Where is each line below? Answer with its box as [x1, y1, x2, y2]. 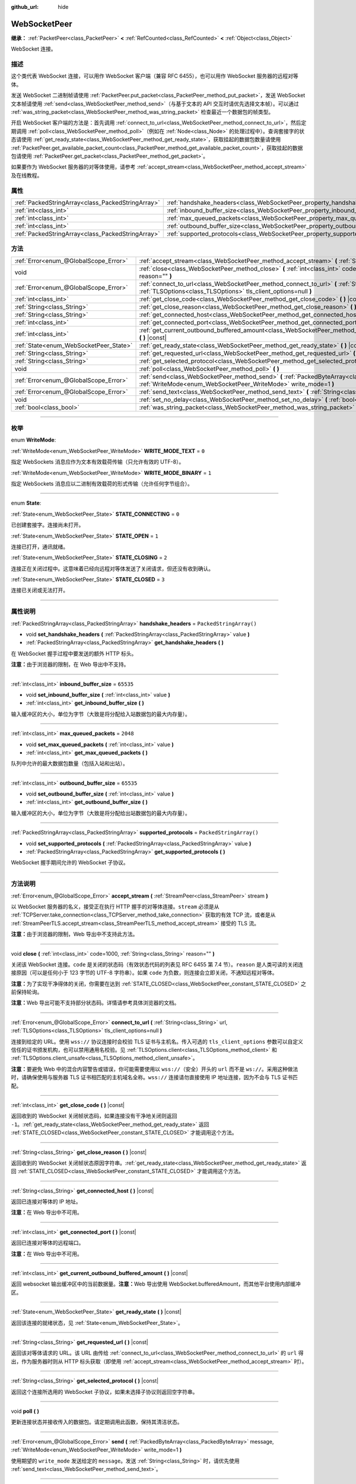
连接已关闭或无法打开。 [11, 586, 68, 594]
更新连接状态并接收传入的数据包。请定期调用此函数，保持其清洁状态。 [11, 1419, 183, 1426]
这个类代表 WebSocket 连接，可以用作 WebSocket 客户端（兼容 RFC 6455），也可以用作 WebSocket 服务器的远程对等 [11, 72, 299, 80]
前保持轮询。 [11, 988, 43, 995]
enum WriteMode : [11, 436, 56, 443]
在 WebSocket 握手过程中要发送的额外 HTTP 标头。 [11, 650, 137, 657]
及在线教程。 [11, 172, 43, 179]
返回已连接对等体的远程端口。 [11, 1239, 84, 1247]
